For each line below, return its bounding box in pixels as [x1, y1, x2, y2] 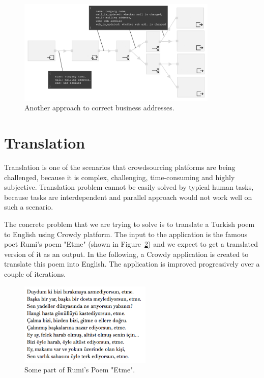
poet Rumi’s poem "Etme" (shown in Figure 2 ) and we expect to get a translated [4, 239, 258, 249]
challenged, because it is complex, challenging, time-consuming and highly [4, 171, 235, 182]
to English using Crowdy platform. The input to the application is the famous [4, 228, 248, 239]
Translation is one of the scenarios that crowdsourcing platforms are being [4, 162, 236, 172]
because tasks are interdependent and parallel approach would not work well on [4, 191, 252, 202]
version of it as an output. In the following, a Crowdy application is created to [4, 248, 249, 259]
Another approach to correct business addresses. [24, 102, 174, 113]
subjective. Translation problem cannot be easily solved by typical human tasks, [4, 182, 254, 192]
